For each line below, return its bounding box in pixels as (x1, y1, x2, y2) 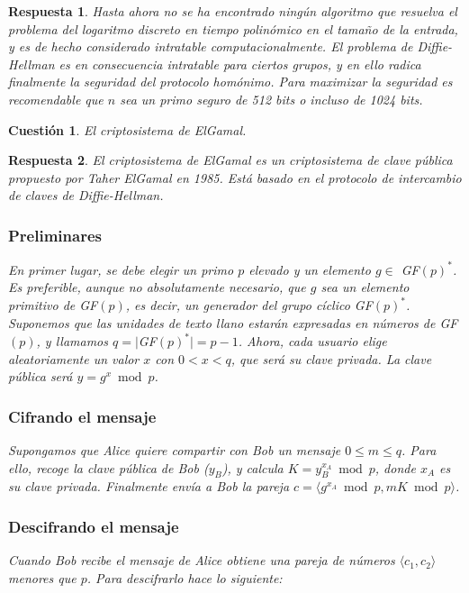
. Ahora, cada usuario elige (238, 332, 387, 351)
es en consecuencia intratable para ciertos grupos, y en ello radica (59, 54, 421, 73)
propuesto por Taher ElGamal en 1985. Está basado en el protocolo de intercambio (8, 168, 462, 187)
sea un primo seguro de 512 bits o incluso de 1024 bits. (120, 89, 423, 108)
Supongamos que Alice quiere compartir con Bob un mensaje (8, 441, 341, 460)
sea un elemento (320, 278, 410, 296)
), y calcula (221, 458, 284, 477)
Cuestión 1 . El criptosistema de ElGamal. (8, 120, 247, 139)
